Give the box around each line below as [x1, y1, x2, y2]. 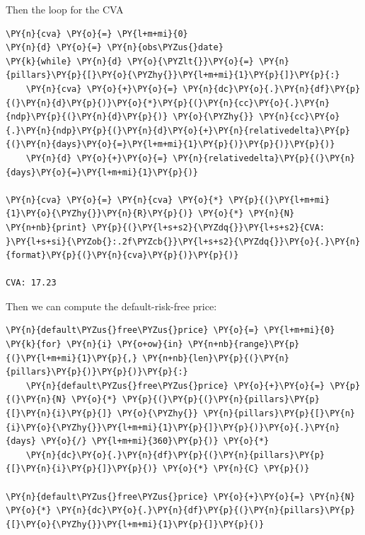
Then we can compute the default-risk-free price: [6, 298, 217, 313]
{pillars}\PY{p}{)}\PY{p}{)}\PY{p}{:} [6, 367, 188, 377]
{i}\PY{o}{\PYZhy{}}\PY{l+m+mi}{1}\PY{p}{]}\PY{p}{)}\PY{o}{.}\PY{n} [6, 422, 340, 433]
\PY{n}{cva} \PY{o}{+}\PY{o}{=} [25, 83, 178, 94]
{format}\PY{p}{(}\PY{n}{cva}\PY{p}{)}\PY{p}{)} [6, 250, 239, 261]
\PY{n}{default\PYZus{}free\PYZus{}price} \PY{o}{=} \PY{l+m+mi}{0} [6, 325, 335, 336]
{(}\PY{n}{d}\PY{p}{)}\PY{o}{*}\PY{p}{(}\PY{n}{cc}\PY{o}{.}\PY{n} [6, 98, 330, 108]
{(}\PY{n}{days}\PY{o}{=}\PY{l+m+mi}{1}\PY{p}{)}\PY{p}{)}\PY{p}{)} [6, 139, 335, 150]
